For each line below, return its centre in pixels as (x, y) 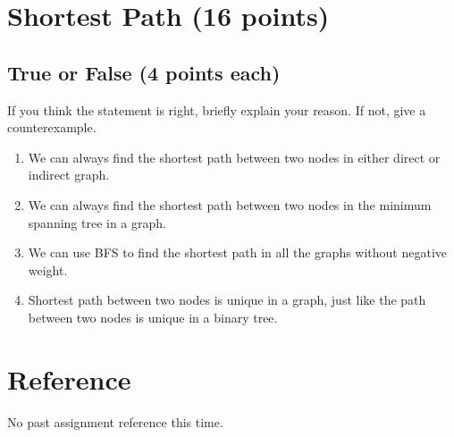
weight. (48, 269)
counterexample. (52, 127)
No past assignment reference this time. (115, 421)
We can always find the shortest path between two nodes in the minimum (230, 204)
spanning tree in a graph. (97, 222)
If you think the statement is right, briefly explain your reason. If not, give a (217, 109)
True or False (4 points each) (144, 72)
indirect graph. (69, 175)
